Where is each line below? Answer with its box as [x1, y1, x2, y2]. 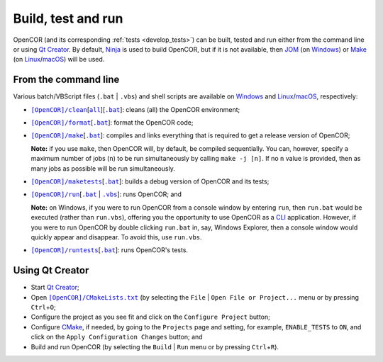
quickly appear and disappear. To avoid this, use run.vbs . [30, 232, 202, 241]
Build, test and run [13, 11, 123, 26]
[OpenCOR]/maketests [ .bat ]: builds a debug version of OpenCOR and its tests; [30, 177, 270, 186]
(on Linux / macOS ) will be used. [13, 55, 105, 64]
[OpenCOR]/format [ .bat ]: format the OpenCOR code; [30, 118, 194, 127]
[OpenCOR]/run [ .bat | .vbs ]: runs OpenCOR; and [30, 190, 182, 198]
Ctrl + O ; [30, 303, 56, 311]
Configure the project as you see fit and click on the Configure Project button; [30, 312, 271, 322]
